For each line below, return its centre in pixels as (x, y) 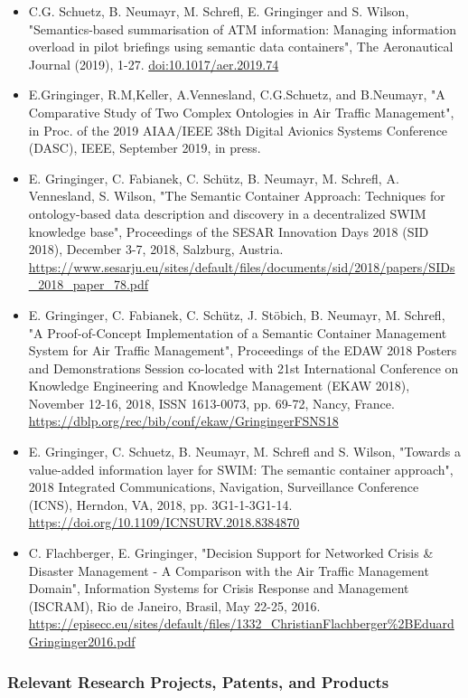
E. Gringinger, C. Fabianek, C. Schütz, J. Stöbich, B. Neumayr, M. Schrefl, (237, 314)
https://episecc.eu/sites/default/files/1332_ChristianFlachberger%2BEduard (241, 623)
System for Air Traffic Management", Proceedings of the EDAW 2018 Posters (243, 350)
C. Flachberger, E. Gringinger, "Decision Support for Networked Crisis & (231, 553)
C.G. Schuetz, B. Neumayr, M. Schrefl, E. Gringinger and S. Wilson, (219, 11)
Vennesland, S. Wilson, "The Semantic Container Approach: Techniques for (237, 196)
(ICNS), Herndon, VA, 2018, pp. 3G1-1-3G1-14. (160, 504)
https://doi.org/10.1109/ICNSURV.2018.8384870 (164, 522)
